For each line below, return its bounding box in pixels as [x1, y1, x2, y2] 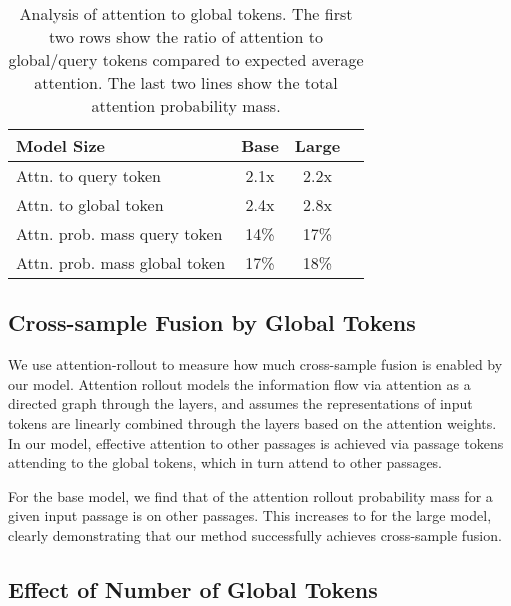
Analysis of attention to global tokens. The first [19, 2, 353, 25]
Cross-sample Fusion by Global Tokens [8, 307, 416, 338]
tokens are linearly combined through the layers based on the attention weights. [8, 412, 497, 433]
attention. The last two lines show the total [34, 71, 338, 94]
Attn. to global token [16, 193, 164, 216]
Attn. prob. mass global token [16, 251, 226, 274]
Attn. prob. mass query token [16, 222, 223, 245]
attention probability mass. [91, 94, 281, 117]
